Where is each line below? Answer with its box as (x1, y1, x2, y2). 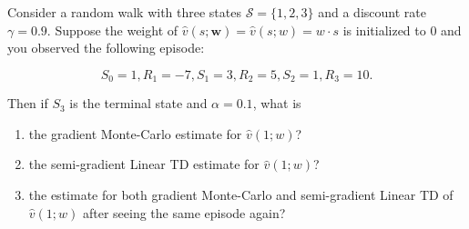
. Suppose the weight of (46, 20, 178, 39)
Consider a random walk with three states (7, 3, 241, 21)
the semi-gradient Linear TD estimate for (28, 154, 260, 174)
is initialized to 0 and (342, 20, 462, 39)
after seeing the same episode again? (82, 203, 286, 222)
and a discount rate (318, 3, 426, 21)
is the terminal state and (69, 94, 208, 113)
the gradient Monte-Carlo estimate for (28, 124, 242, 143)
